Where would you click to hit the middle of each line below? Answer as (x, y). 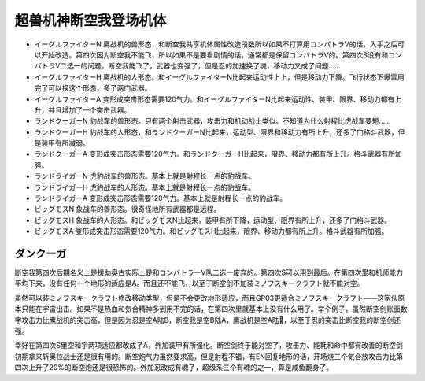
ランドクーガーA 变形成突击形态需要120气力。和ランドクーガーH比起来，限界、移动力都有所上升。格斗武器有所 (215, 154)
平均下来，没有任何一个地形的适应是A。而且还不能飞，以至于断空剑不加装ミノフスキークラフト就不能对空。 (189, 283)
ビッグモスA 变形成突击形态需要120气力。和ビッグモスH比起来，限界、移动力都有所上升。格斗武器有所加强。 (211, 231)
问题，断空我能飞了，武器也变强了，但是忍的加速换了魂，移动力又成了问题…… (214, 66)
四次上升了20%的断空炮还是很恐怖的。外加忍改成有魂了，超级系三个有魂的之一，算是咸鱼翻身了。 (174, 368)
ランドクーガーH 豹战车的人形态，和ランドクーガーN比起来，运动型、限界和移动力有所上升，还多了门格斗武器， (216, 132)
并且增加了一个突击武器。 (89, 109)
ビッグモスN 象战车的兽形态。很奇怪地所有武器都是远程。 (128, 209)
